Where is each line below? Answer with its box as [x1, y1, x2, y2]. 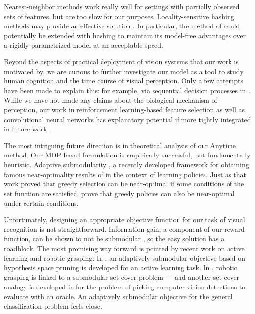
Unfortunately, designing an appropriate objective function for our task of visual [4, 214, 245, 224]
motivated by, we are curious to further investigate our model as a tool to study [4, 66, 244, 76]
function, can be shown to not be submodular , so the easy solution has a [4, 234, 225, 244]
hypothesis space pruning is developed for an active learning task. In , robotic [4, 262, 237, 272]
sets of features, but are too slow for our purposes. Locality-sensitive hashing [4, 11, 234, 21]
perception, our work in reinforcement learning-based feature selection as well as [4, 104, 245, 114]
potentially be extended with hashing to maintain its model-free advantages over [4, 30, 246, 40]
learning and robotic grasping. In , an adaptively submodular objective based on [4, 253, 246, 263]
